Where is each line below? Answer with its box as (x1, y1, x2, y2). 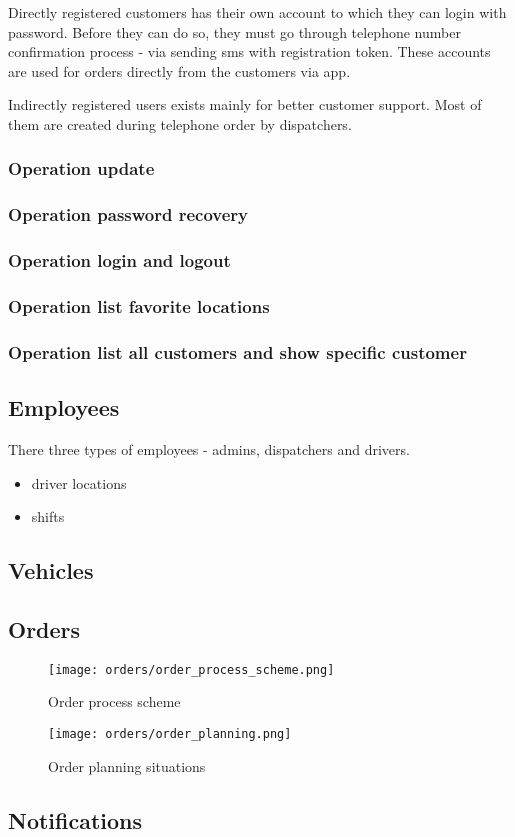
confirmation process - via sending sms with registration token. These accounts (8, 41, 491, 62)
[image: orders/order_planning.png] (48, 727, 292, 741)
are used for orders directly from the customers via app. (8, 60, 351, 81)
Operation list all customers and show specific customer (8, 339, 467, 364)
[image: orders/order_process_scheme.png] (48, 662, 335, 677)
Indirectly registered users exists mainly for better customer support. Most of (8, 94, 482, 115)
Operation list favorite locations (8, 294, 270, 319)
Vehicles (8, 555, 94, 586)
